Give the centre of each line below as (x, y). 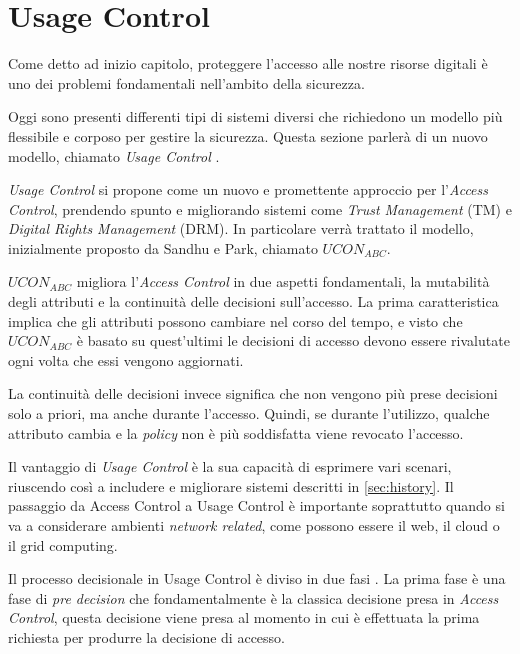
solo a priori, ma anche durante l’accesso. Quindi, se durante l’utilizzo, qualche (249, 413)
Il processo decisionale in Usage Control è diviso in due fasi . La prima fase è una (257, 578)
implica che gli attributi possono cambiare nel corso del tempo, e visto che (235, 320)
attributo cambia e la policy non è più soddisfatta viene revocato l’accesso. (236, 432)
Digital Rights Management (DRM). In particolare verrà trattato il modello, (241, 228)
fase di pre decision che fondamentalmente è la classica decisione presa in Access (253, 597)
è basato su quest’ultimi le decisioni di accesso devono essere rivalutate (293, 340)
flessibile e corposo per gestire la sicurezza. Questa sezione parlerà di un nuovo (248, 135)
